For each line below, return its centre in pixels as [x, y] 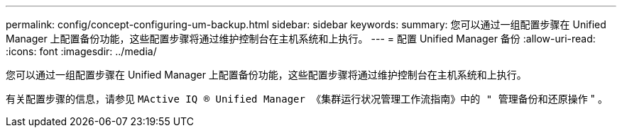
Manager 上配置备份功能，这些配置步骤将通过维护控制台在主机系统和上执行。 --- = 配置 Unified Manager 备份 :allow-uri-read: [301, 39]
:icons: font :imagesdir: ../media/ [81, 51]
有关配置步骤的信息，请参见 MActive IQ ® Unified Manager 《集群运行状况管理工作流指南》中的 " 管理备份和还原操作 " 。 [307, 99]
